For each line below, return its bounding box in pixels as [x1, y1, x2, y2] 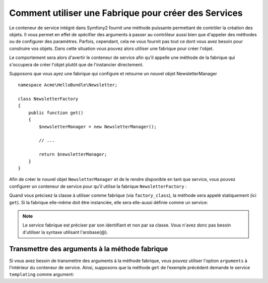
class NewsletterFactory [18, 96, 78, 102]
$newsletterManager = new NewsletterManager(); [39, 124, 157, 129]
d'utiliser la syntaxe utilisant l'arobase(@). [22, 229, 109, 235]
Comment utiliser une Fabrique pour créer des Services [9, 7, 243, 18]
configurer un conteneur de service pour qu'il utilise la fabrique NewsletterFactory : [9, 183, 187, 189]
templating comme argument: [9, 272, 74, 278]
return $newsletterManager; [39, 152, 107, 157]
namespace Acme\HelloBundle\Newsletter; [18, 82, 118, 88]
